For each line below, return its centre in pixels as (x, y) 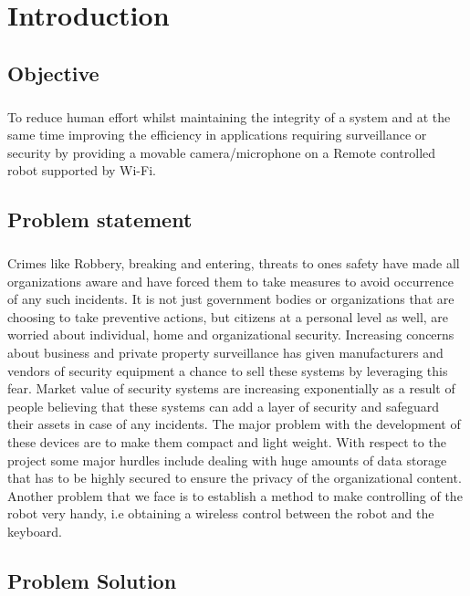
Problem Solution (92, 580)
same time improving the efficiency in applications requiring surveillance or (217, 135)
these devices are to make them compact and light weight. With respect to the (227, 442)
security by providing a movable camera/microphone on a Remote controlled (222, 152)
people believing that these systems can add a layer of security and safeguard (224, 406)
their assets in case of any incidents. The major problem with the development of (234, 424)
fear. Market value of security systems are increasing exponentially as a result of (231, 388)
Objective (53, 73)
